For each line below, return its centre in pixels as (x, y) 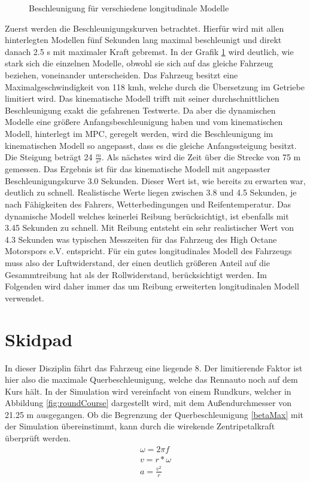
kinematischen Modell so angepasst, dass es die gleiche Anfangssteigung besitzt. (151, 145)
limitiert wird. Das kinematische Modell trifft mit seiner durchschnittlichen (142, 98)
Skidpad (39, 339)
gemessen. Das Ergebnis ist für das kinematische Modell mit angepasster (138, 169)
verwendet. (25, 298)
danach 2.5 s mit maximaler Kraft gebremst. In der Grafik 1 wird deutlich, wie (149, 51)
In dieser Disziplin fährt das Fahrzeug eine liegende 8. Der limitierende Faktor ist (154, 367)
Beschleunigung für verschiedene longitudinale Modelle (129, 8)
